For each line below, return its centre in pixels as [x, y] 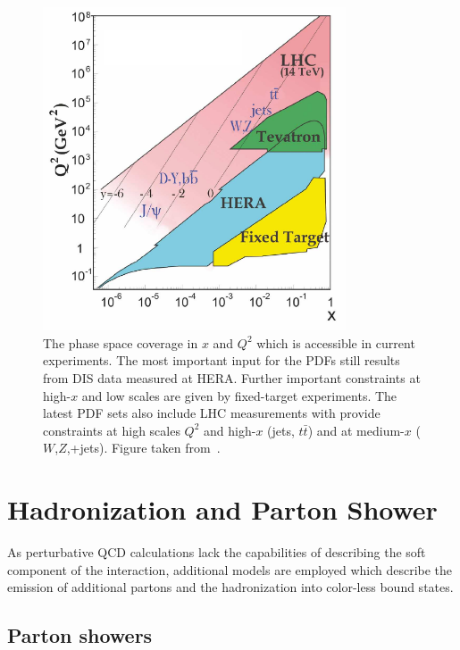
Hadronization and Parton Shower [222, 509]
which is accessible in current [336, 342]
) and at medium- [356, 430]
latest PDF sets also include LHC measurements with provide [212, 413]
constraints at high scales [112, 430]
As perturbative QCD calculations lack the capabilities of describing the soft [217, 552]
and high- [230, 430]
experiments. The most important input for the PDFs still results [222, 360]
